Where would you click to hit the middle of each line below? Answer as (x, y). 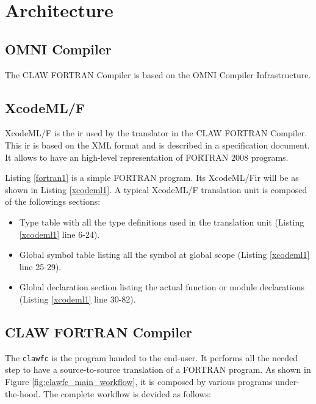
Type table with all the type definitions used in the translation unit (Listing (162, 222)
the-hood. (23, 393)
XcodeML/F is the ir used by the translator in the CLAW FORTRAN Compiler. (156, 133)
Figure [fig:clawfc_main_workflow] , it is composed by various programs (139, 381)
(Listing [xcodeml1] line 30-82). (77, 299)
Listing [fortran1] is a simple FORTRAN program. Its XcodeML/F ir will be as (152, 178)
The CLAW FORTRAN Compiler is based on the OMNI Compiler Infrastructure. (158, 74)
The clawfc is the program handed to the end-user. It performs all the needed (152, 357)
